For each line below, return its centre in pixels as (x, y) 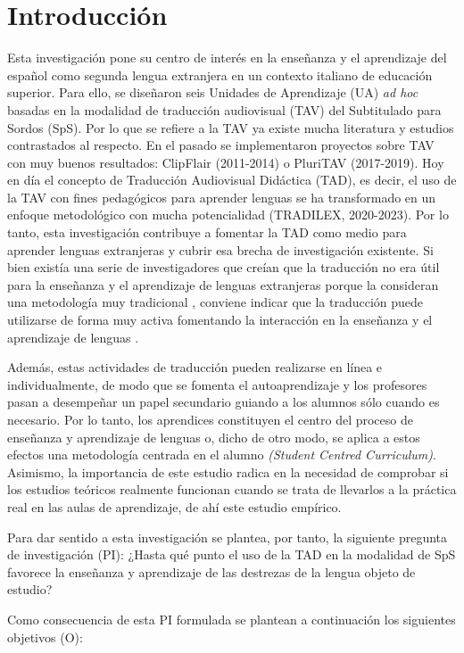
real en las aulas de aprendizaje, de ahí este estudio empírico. (174, 506)
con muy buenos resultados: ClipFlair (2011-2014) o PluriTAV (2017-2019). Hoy (226, 162)
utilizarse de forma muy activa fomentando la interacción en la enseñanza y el (220, 320)
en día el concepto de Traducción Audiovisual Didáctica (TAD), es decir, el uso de (232, 180)
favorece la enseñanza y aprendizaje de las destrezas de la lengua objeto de (211, 571)
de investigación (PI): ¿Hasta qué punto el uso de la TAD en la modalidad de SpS (232, 554)
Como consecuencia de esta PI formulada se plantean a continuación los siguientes (232, 619)
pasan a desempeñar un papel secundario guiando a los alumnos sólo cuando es (224, 402)
